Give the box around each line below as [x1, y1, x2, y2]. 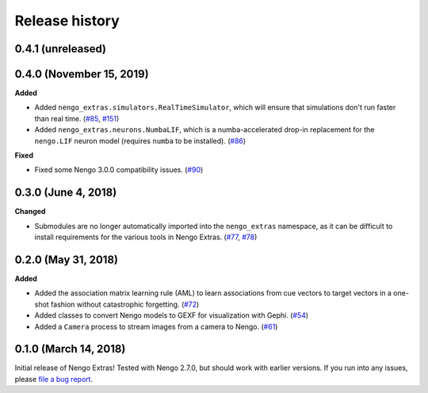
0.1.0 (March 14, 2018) [14, 342, 126, 356]
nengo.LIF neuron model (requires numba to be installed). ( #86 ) [34, 135, 246, 146]
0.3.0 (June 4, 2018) [14, 186, 117, 200]
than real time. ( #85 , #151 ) [34, 113, 120, 123]
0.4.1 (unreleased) [14, 42, 107, 55]
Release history [14, 12, 120, 29]
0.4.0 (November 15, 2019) [14, 67, 150, 81]
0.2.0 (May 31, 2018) [14, 253, 119, 266]
